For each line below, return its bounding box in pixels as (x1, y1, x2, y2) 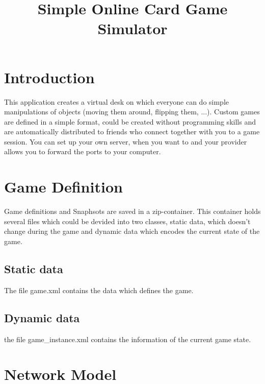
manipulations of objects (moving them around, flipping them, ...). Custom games (4, 106, 260, 117)
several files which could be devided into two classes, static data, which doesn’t (4, 215, 251, 226)
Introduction (4, 66, 95, 87)
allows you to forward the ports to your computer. (4, 146, 161, 157)
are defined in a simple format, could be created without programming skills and (4, 116, 256, 127)
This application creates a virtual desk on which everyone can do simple (4, 96, 229, 107)
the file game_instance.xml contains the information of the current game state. (4, 333, 251, 344)
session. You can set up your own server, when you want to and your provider (4, 136, 247, 147)
